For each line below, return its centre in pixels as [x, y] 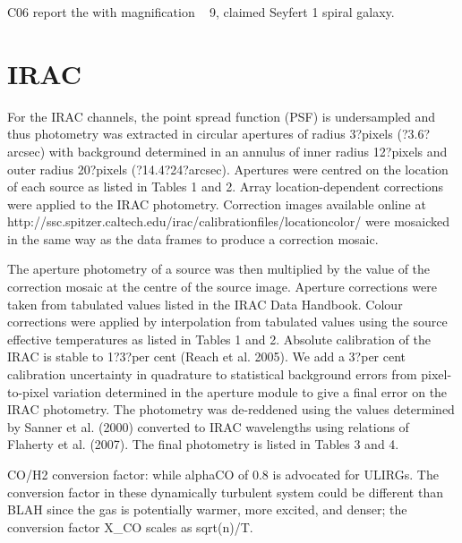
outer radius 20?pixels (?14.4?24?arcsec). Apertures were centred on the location [228, 169]
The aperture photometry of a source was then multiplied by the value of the [219, 269]
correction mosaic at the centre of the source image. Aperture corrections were [222, 287]
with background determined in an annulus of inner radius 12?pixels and [248, 151]
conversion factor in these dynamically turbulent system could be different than [225, 492]
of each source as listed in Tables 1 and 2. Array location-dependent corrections [226, 187]
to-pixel [28, 391]
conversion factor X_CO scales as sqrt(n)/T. [130, 526]
